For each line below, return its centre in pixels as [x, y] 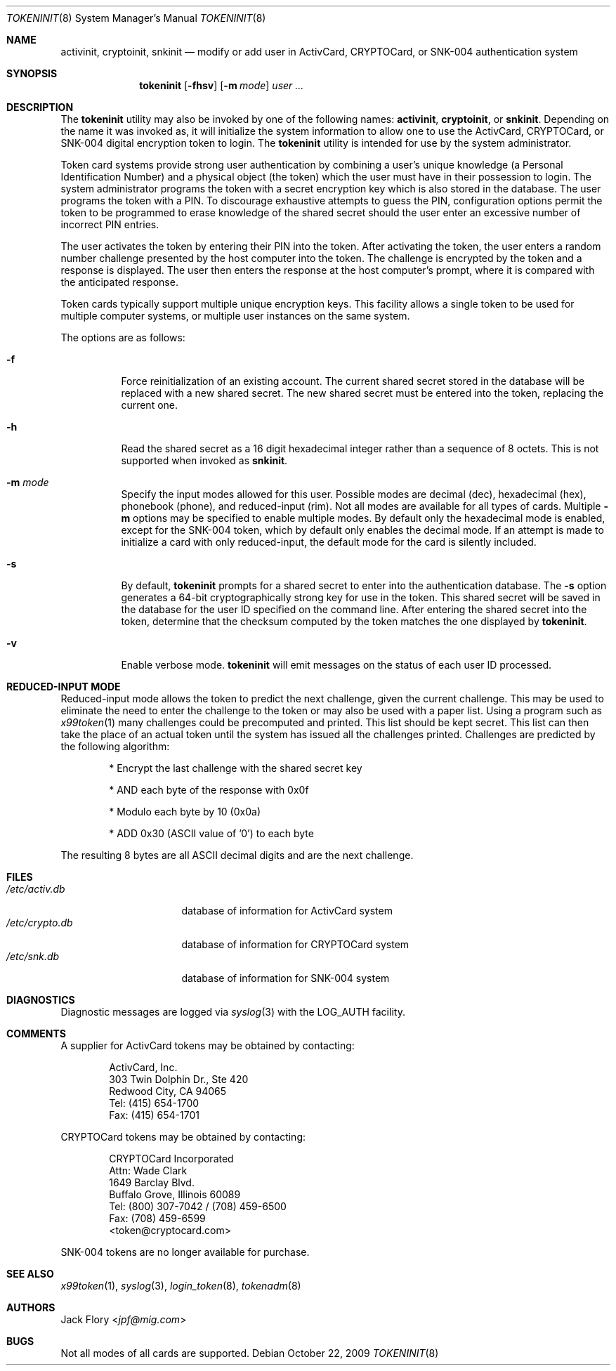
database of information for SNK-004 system [286, 978]
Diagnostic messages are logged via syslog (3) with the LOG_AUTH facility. [233, 1012]
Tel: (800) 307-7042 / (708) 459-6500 [198, 1206]
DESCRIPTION [40, 107]
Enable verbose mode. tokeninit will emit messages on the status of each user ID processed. [336, 665]
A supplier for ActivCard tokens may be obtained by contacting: [208, 1045]
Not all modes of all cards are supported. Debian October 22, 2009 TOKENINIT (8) [250, 1353]
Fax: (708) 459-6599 [157, 1218]
